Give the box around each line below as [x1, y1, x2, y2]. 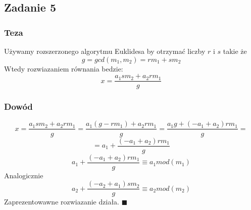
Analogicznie [4, 170, 43, 180]
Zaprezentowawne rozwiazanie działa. [4, 196, 119, 207]
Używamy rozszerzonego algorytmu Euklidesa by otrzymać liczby [4, 46, 206, 56]
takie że [223, 46, 247, 56]
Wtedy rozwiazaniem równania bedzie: [4, 63, 123, 74]
